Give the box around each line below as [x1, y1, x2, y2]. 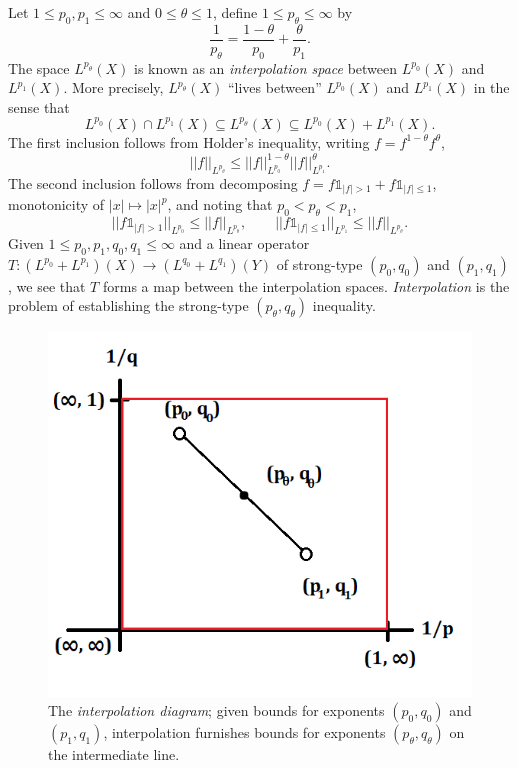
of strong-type [276, 253, 363, 274]
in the [473, 77, 510, 98]
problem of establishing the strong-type [8, 295, 249, 316]
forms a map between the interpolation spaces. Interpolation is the [102, 275, 510, 296]
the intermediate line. [48, 744, 180, 765]
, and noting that [167, 194, 273, 215]
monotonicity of [8, 194, 105, 215]
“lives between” [227, 77, 322, 98]
